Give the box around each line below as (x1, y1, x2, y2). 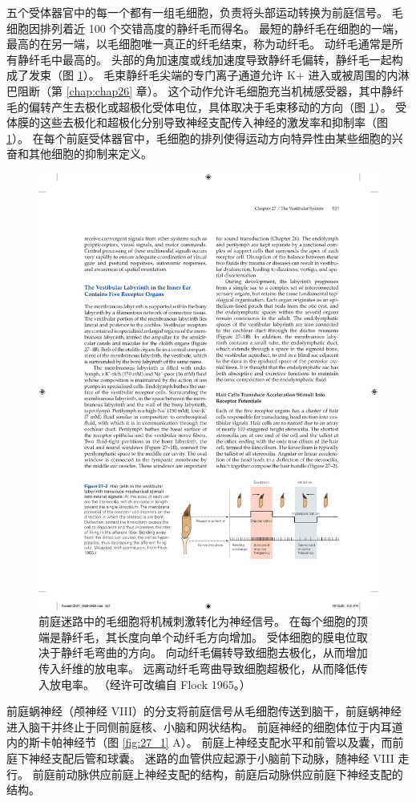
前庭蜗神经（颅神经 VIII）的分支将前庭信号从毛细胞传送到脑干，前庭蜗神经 (6, 703, 402, 719)
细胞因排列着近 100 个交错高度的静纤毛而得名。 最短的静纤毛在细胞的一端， (6, 19, 405, 36)
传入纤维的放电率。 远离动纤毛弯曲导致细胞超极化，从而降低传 (38, 660, 368, 677)
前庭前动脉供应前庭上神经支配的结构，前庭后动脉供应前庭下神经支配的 (32, 765, 403, 782)
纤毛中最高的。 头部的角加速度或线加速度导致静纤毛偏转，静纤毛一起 (28, 51, 392, 67)
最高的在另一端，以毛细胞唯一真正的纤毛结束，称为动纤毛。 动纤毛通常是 (6, 35, 392, 52)
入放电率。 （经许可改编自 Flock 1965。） (38, 675, 251, 692)
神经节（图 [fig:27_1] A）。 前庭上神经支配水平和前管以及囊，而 (62, 734, 393, 751)
